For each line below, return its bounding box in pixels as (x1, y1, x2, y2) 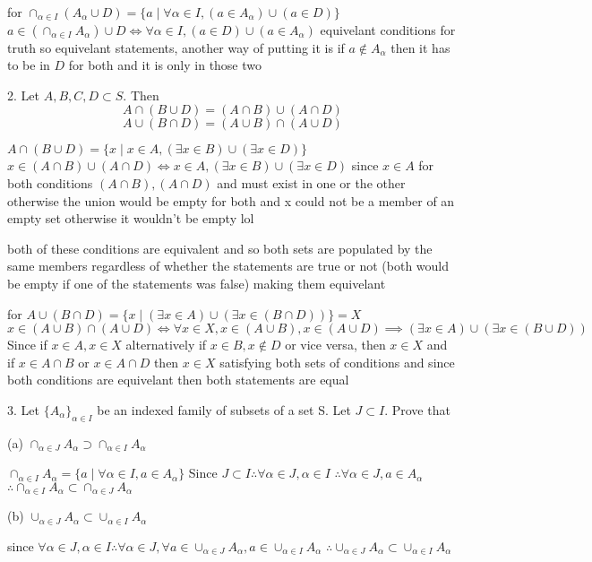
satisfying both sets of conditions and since (219, 352, 455, 371)
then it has (390, 38, 450, 56)
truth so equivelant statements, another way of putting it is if (7, 38, 345, 56)
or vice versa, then (285, 335, 386, 354)
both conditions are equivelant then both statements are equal (7, 370, 349, 389)
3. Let (7, 400, 39, 419)
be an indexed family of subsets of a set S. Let (97, 400, 351, 419)
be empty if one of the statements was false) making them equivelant (7, 273, 386, 292)
